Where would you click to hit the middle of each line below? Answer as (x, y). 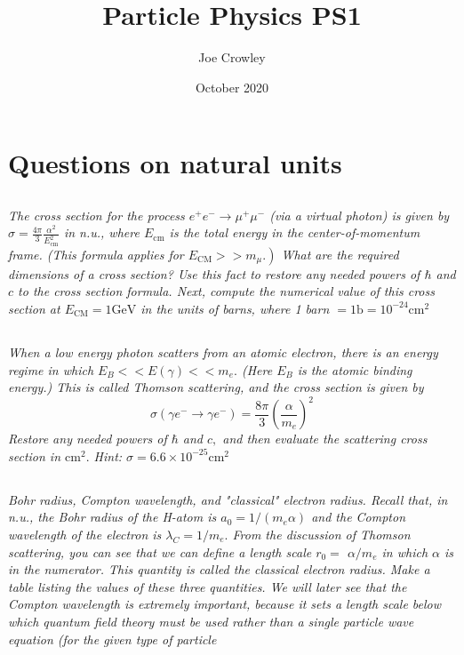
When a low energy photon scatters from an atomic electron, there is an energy (223, 351)
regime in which (51, 369)
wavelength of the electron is (85, 534)
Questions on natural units (175, 163)
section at (34, 308)
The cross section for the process (96, 215)
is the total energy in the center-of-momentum (295, 232)
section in (35, 455)
